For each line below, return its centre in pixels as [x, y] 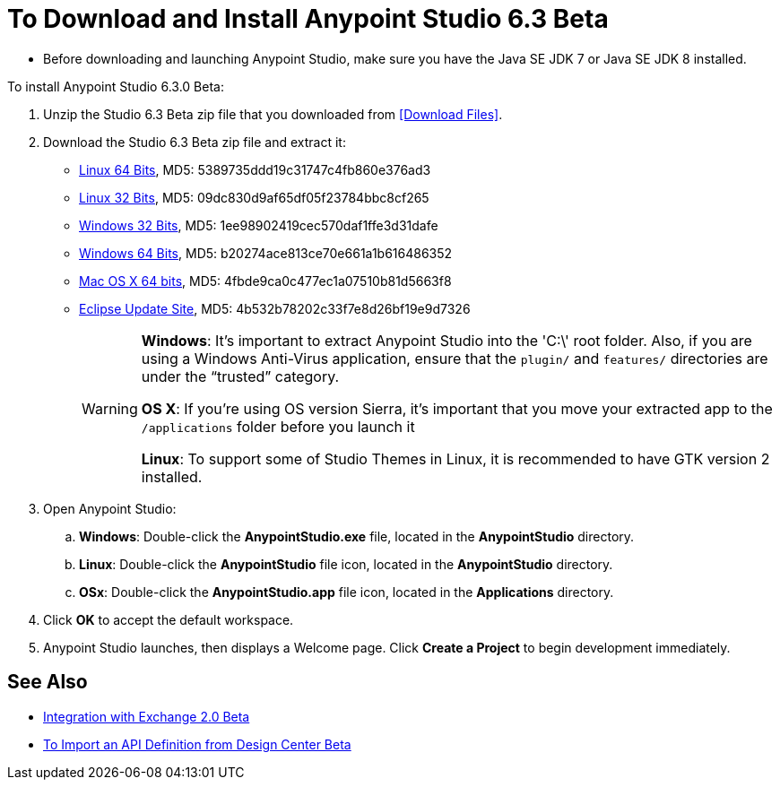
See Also [48, 682]
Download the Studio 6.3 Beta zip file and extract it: [195, 142]
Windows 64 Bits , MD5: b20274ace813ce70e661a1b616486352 [266, 253]
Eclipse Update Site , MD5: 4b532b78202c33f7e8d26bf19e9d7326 [275, 308]
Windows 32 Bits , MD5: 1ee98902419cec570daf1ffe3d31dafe [259, 225]
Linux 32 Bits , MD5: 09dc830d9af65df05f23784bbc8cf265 [254, 197]
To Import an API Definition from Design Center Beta [197, 744]
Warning [110, 408]
